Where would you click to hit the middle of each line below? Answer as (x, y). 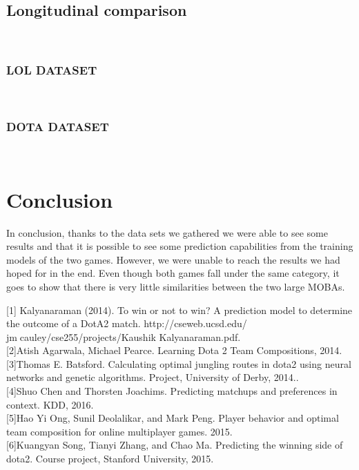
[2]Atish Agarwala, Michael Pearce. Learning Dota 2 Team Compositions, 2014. (174, 350)
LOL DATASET (52, 69)
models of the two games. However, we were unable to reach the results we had (173, 259)
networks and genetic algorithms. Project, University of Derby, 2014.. (153, 377)
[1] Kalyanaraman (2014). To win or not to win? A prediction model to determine (179, 310)
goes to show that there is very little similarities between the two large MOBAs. (176, 286)
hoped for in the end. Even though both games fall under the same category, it (173, 273)
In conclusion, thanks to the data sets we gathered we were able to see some (167, 232)
